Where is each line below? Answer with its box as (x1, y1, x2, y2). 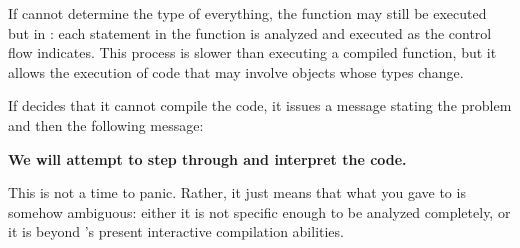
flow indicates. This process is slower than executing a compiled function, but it (8, 42, 497, 63)
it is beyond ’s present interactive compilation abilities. (8, 221, 344, 242)
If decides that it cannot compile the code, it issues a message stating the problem (8, 95, 512, 116)
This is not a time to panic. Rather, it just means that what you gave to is (8, 182, 466, 203)
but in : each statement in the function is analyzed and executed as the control (8, 22, 492, 43)
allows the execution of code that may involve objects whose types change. (8, 61, 464, 82)
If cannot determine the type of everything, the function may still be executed (8, 3, 487, 23)
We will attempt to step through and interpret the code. (8, 148, 407, 169)
